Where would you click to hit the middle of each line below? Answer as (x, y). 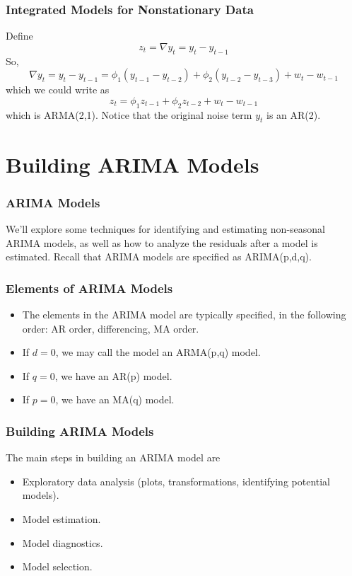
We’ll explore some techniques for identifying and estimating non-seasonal (165, 228)
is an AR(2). (294, 114)
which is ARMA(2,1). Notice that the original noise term (129, 114)
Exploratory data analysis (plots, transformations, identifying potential (176, 481)
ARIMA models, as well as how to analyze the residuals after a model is (162, 242)
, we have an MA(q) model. (115, 399)
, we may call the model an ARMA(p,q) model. (158, 352)
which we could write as (58, 90)
